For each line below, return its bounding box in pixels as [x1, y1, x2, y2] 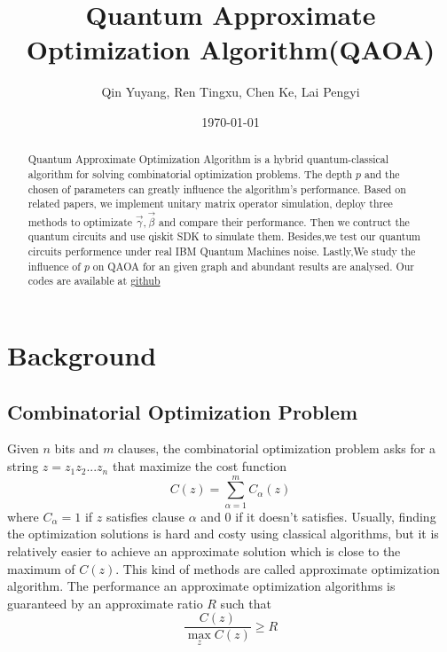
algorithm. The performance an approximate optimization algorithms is [7, 577, 396, 595]
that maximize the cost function [112, 457, 287, 475]
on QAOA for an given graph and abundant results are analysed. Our [92, 258, 414, 273]
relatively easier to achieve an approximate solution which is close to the [7, 541, 401, 560]
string [7, 457, 39, 475]
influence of [27, 258, 81, 273]
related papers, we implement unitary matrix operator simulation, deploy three [27, 196, 393, 211]
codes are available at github [27, 273, 161, 288]
